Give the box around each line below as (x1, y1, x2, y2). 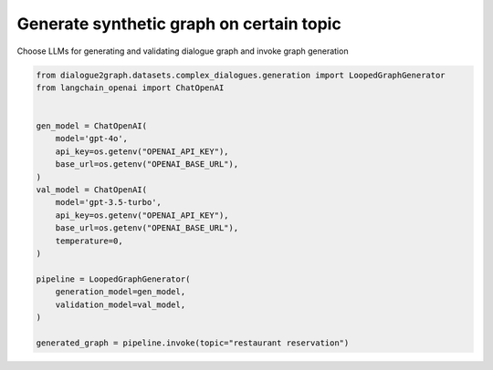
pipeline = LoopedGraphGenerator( (36, 273, 191, 284)
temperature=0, (55, 235, 123, 246)
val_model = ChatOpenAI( (36, 185, 148, 195)
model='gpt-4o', (55, 133, 128, 144)
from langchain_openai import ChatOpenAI (36, 82, 225, 93)
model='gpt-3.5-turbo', (55, 197, 162, 208)
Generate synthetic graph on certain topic (16, 14, 341, 34)
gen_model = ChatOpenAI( (36, 121, 148, 131)
